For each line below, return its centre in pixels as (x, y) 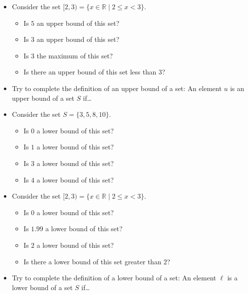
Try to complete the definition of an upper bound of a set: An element (117, 88)
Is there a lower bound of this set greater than (92, 261)
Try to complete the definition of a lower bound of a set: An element (114, 278)
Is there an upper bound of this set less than (90, 72)
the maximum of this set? (75, 55)
